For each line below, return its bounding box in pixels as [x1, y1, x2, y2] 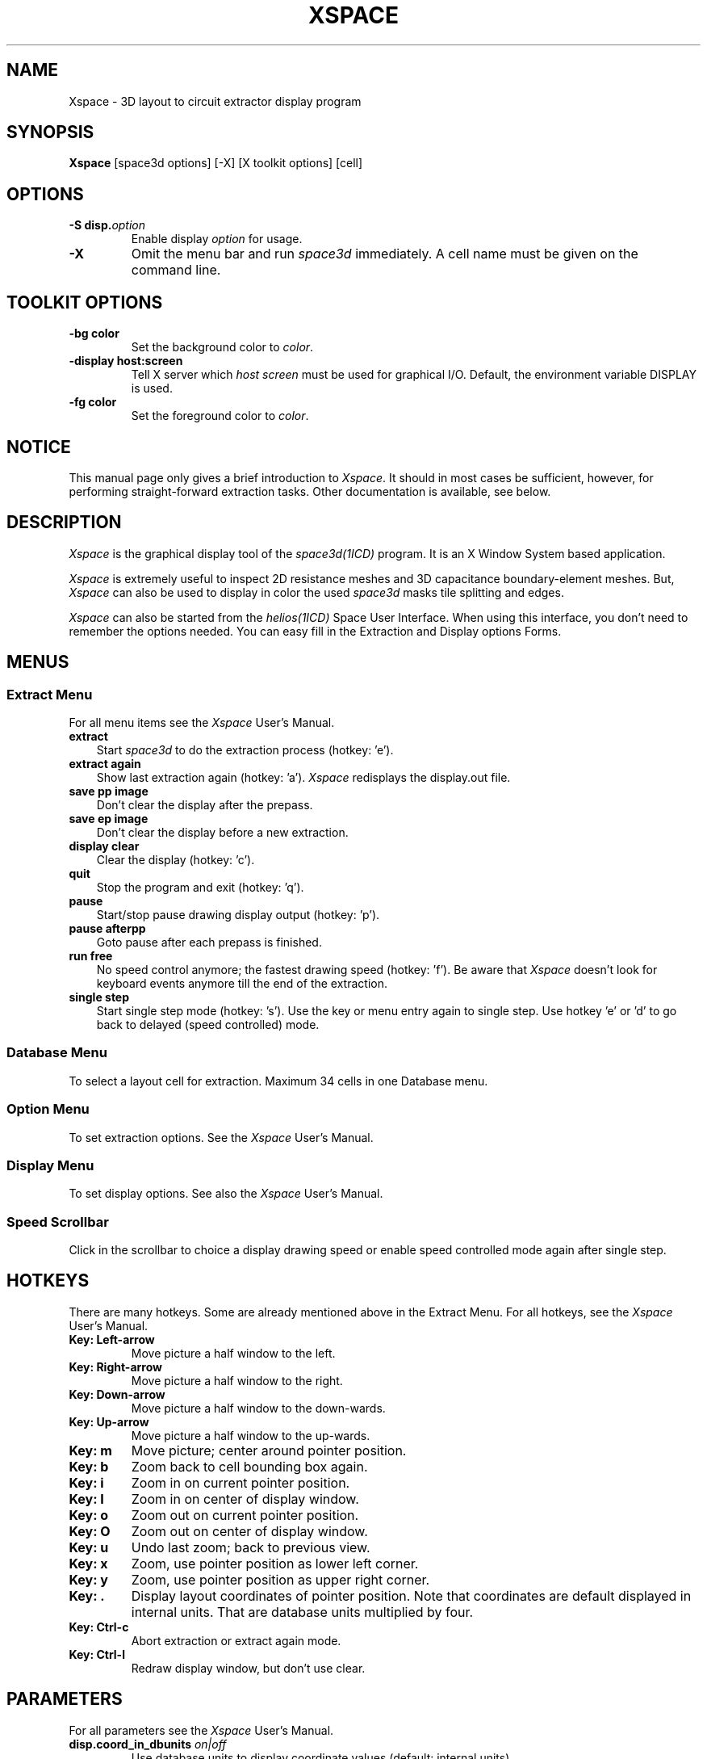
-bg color [69, 326, 119, 341]
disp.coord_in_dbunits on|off [69, 1736, 227, 1751]
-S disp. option [69, 218, 146, 233]
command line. [131, 262, 221, 279]
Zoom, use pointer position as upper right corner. [131, 1571, 430, 1588]
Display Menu [6, 1157, 94, 1173]
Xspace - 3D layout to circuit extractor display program [69, 94, 362, 108]
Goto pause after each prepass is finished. [96, 935, 322, 950]
